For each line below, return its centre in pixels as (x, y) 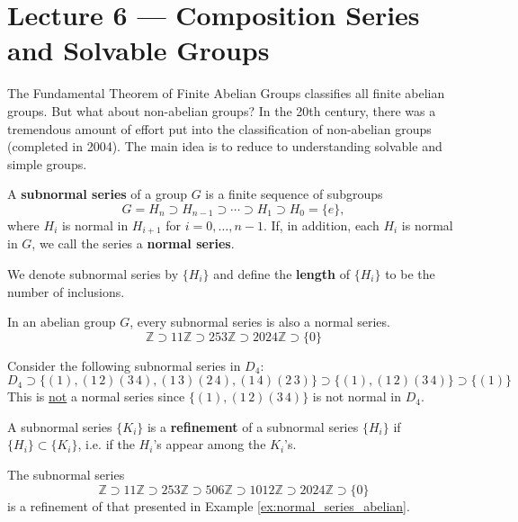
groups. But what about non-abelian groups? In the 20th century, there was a (222, 110)
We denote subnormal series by (93, 273)
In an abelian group (62, 322)
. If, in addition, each (321, 225)
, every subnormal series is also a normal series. (260, 322)
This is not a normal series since (96, 396)
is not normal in (357, 396)
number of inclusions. (66, 291)
